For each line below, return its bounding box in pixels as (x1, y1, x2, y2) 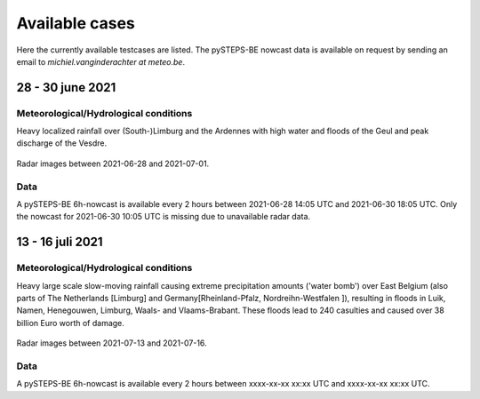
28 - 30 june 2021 (16, 80, 116, 95)
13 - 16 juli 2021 (16, 235, 103, 250)
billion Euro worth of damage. (16, 317, 124, 328)
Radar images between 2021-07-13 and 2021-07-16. (16, 338, 208, 348)
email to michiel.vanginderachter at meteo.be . (16, 56, 186, 67)
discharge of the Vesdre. (16, 138, 107, 148)
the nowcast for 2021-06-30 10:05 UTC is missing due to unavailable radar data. (16, 211, 311, 222)
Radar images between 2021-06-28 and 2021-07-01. (16, 158, 210, 169)
